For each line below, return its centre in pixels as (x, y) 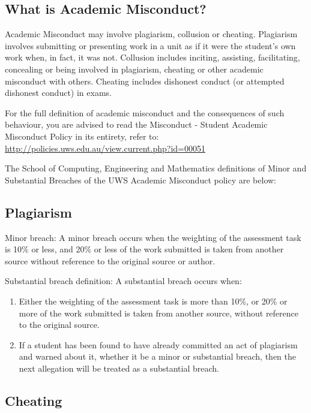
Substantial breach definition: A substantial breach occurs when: (123, 281)
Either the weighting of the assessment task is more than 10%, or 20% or (153, 301)
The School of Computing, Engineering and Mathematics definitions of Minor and (156, 168)
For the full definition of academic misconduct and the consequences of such (145, 112)
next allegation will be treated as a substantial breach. (119, 368)
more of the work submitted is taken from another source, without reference (159, 313)
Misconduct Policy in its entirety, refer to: (82, 136)
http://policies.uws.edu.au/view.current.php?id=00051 (105, 148)
